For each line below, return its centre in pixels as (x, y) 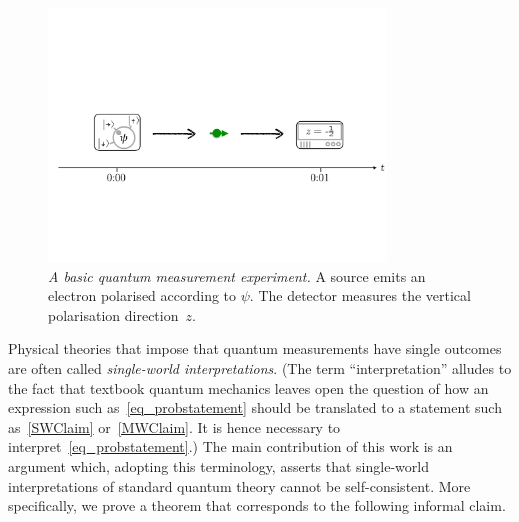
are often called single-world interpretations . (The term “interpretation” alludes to (260, 368)
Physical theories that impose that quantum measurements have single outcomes (255, 348)
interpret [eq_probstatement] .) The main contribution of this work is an (230, 446)
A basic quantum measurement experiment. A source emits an (237, 275)
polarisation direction (113, 314)
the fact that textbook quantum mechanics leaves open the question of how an (248, 387)
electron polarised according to (142, 295)
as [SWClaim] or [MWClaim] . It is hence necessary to (174, 426)
